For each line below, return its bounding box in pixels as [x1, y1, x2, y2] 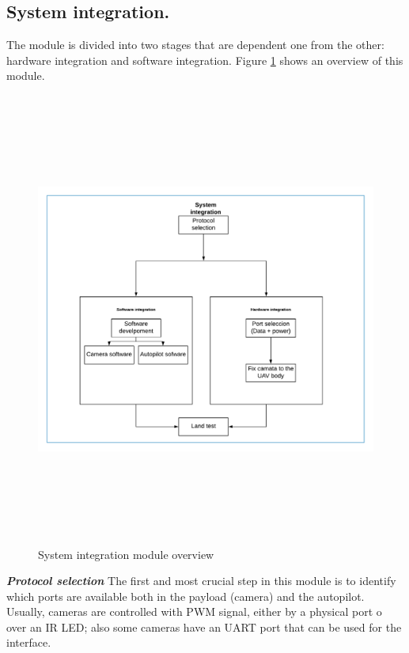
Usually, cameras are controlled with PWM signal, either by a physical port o [6, 603, 382, 620]
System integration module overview [38, 545, 214, 562]
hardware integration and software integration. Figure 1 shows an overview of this [6, 51, 403, 68]
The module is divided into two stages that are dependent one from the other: [6, 36, 384, 53]
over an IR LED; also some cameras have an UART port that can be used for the [6, 618, 402, 635]
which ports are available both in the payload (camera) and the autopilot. [6, 587, 365, 604]
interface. [6, 634, 51, 651]
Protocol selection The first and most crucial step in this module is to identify [6, 572, 396, 589]
